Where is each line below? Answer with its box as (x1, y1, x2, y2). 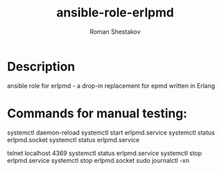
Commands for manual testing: (7, 105, 188, 121)
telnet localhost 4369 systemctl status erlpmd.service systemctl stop (7, 149, 202, 157)
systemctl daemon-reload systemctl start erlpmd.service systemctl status (7, 128, 215, 137)
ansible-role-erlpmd (56, 5, 175, 21)
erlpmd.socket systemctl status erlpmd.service (7, 135, 140, 144)
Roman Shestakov (89, 27, 141, 36)
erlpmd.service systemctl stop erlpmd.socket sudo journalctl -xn (7, 156, 190, 164)
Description (7, 58, 75, 74)
